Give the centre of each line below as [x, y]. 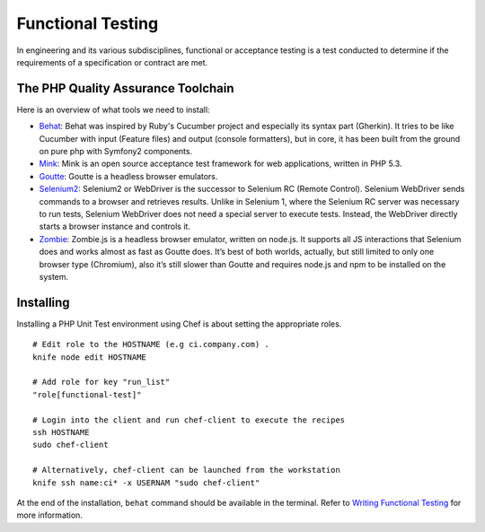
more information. [49, 515]
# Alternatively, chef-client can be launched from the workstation [186, 470]
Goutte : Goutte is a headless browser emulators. [128, 176]
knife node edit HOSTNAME [90, 357]
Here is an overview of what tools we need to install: [113, 109]
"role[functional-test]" [87, 394]
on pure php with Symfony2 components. [116, 152]
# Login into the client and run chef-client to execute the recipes [189, 420]
